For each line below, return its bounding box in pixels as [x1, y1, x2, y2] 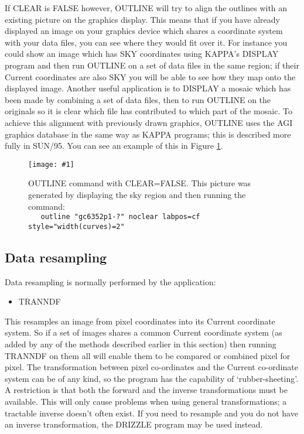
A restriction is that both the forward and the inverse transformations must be [5, 384, 288, 396]
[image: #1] [28, 160, 74, 169]
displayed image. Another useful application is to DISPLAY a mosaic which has [5, 82, 291, 94]
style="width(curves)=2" [28, 222, 125, 231]
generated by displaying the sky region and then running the [28, 188, 246, 200]
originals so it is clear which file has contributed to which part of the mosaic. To [5, 105, 292, 117]
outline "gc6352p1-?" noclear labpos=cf [40, 213, 200, 221]
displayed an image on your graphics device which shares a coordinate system [5, 25, 283, 37]
